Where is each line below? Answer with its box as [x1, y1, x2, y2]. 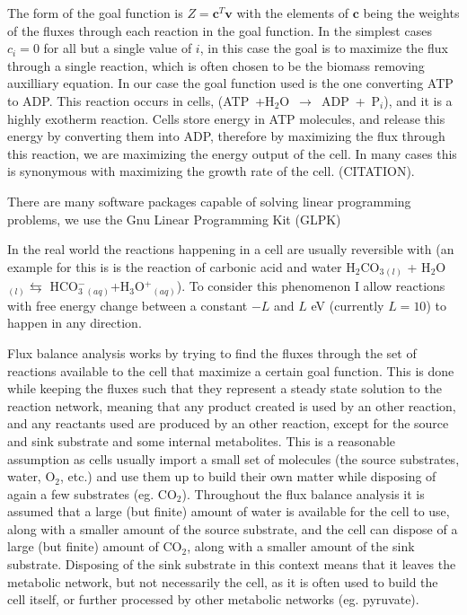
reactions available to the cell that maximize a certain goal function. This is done [7, 361, 454, 380]
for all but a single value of [43, 39, 192, 57]
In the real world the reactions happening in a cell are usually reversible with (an [7, 240, 454, 259]
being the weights [363, 4, 460, 22]
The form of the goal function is [7, 4, 183, 22]
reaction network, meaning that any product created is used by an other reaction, [7, 396, 456, 415]
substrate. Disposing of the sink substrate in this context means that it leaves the [7, 555, 456, 574]
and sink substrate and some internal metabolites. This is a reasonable [7, 431, 395, 450]
